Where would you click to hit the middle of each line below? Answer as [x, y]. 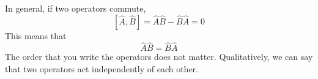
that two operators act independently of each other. [102, 69]
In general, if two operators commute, [76, 8]
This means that [36, 35]
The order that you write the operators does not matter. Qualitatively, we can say [159, 57]
